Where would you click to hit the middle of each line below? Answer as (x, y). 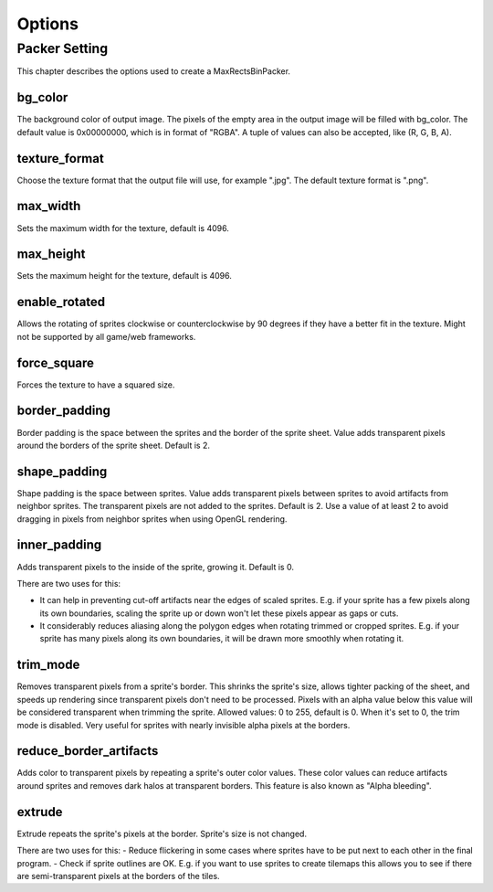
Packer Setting (63, 48)
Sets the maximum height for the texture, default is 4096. (125, 276)
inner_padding (59, 545)
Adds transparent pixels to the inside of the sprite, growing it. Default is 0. (155, 567)
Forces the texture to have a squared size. (96, 385)
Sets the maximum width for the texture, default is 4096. (123, 228)
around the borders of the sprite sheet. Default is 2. (113, 445)
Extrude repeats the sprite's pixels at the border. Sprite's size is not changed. (162, 834)
